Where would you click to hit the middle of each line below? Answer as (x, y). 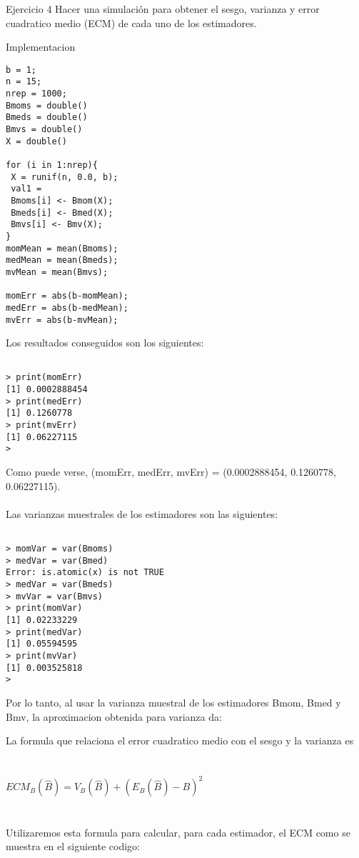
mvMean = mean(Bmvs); (57, 272)
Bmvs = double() (44, 130)
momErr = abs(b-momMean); (67, 296)
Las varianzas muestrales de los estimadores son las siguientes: (142, 513)
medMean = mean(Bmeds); (62, 260)
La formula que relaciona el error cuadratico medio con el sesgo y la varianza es (180, 740)
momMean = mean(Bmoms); (62, 248)
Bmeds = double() (47, 118)
